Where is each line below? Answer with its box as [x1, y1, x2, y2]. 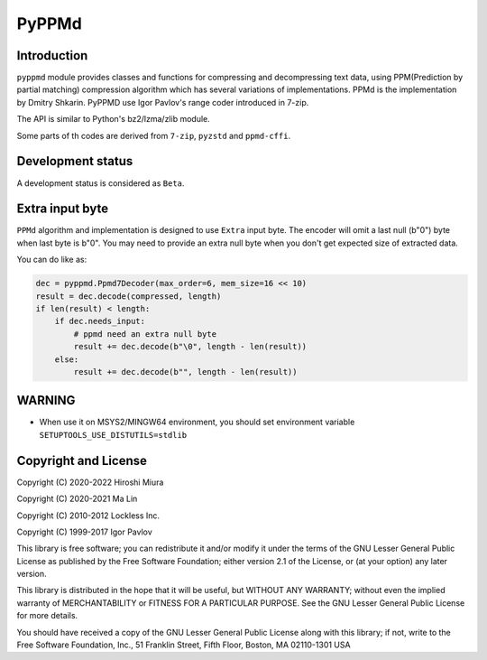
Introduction [16, 48, 88, 63]
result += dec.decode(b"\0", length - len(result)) [73, 341, 308, 352]
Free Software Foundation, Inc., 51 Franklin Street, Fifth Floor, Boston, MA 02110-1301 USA [16, 639, 351, 650]
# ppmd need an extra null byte [73, 329, 216, 339]
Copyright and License [16, 452, 148, 469]
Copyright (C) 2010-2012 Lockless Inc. [16, 510, 161, 521]
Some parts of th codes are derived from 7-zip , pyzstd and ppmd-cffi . [16, 130, 291, 141]
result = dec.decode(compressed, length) [35, 291, 222, 302]
